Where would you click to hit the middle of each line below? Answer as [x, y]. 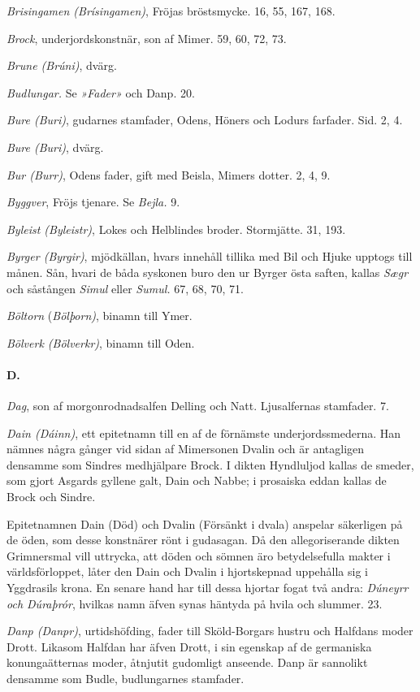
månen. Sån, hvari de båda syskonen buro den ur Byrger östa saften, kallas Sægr [208, 272]
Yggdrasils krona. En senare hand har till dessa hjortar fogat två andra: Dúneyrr [208, 588]
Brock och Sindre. [51, 497]
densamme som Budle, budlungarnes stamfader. [126, 679]
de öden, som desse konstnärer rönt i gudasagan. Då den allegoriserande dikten [203, 540]
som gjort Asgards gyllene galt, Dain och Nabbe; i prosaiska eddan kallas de [197, 480]
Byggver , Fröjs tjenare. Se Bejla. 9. [93, 202]
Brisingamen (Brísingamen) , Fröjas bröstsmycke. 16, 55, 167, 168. [171, 11]
